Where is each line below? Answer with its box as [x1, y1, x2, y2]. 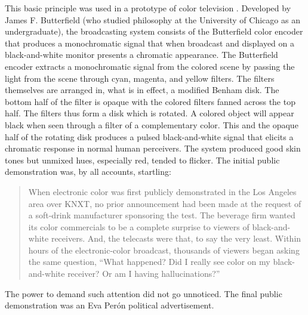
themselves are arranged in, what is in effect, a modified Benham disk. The [5, 84, 279, 96]
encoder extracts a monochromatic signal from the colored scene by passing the [5, 60, 295, 72]
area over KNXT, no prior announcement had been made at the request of [28, 197, 301, 209]
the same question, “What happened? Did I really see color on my [28, 255, 270, 268]
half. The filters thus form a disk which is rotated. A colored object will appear [5, 107, 294, 119]
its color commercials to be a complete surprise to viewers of [28, 220, 250, 233]
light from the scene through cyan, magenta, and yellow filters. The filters [5, 72, 275, 84]
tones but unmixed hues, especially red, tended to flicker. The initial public [5, 153, 280, 166]
